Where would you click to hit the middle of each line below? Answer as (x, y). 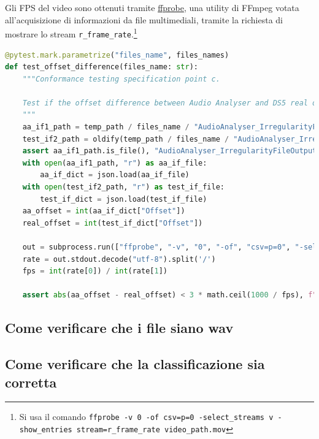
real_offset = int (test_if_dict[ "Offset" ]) (113, 223)
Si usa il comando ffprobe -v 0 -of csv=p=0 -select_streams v (146, 417)
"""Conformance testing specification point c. (121, 79)
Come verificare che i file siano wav (119, 328)
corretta (31, 382)
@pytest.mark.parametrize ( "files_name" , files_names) (117, 55)
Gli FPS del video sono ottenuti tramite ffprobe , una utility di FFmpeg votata (152, 7)
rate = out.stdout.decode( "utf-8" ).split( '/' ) (119, 259)
